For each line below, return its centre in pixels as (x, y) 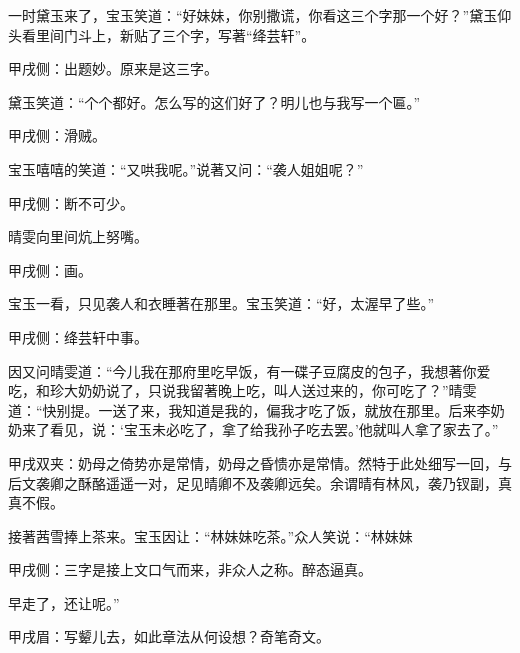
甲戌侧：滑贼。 (57, 135)
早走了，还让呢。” (64, 602)
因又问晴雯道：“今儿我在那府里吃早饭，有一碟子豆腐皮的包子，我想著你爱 (249, 370)
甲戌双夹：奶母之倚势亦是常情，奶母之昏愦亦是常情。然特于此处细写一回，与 (260, 462)
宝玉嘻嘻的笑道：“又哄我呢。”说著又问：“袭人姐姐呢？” (186, 168)
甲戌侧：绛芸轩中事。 (78, 336)
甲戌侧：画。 (50, 269)
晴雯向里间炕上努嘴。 (78, 236)
